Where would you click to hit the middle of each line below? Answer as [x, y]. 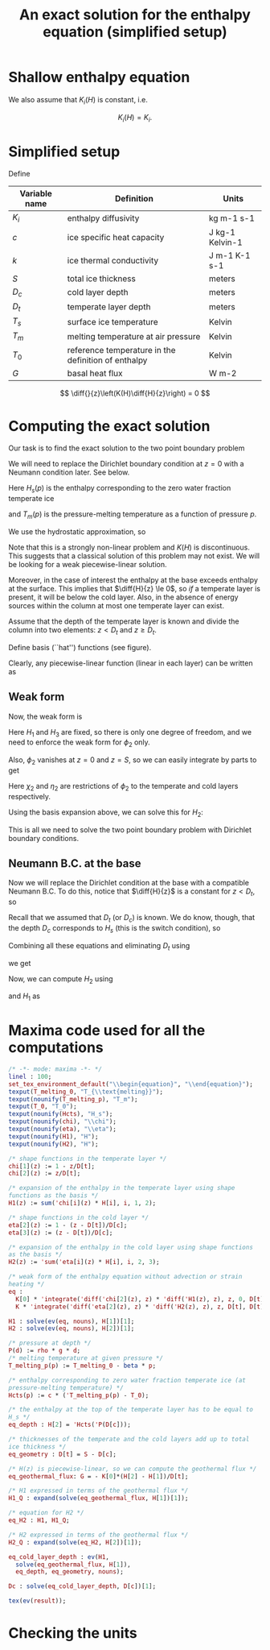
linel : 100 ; [30, 1076]
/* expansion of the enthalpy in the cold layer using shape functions [131, 1247]
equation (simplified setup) [135, 32]
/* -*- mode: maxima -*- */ [55, 1069]
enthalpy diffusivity [103, 218]
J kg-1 [222, 232]
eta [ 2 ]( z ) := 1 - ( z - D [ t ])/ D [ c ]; [68, 1225]
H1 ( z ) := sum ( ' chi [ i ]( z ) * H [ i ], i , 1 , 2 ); [82, 1203]
